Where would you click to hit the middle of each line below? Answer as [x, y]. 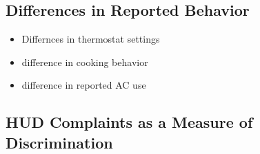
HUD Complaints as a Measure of [129, 122]
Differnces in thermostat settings [91, 39]
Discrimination [59, 142]
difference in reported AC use [84, 85]
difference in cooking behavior [85, 62]
